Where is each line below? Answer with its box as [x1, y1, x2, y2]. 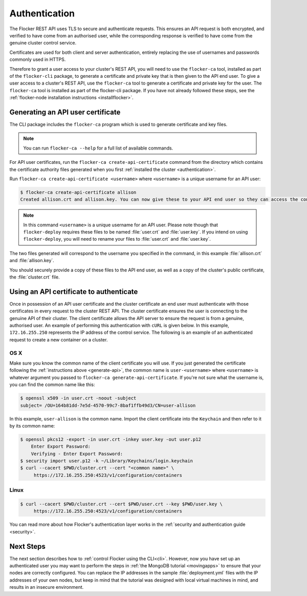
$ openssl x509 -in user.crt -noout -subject [20, 395, 137, 401]
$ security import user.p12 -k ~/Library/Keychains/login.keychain [20, 458, 193, 464]
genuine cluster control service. [9, 40, 77, 46]
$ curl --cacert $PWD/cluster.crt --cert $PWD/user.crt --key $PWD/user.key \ [20, 501, 223, 507]
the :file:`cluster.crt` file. [9, 274, 60, 280]
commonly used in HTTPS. [9, 56, 66, 62]
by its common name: [9, 422, 55, 429]
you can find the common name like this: [9, 381, 95, 388]
